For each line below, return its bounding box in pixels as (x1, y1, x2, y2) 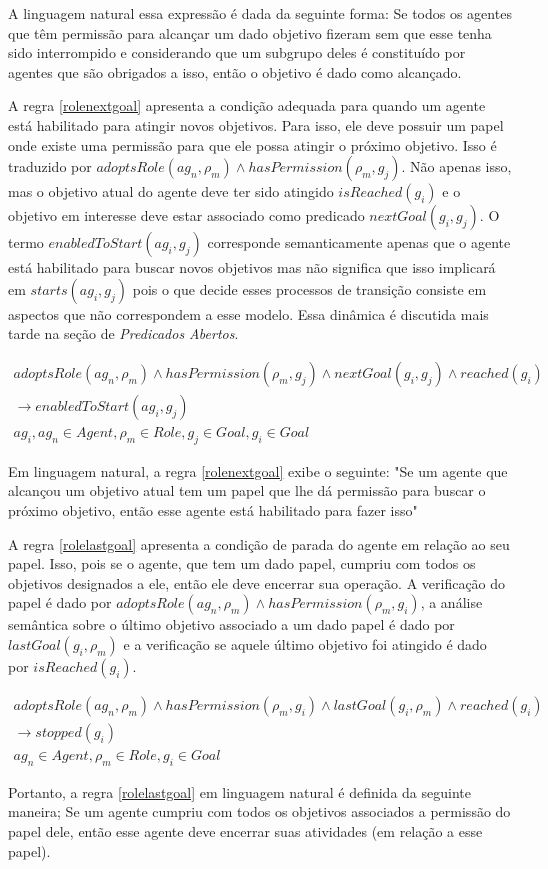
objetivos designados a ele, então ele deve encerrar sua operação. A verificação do (8, 572, 506, 593)
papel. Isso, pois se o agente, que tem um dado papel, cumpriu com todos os (8, 553, 476, 574)
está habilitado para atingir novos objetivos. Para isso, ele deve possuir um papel (8, 114, 504, 135)
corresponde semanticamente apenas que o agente (207, 232, 511, 253)
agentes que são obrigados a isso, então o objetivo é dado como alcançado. (8, 61, 462, 82)
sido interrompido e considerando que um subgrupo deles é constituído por (8, 42, 466, 63)
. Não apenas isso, (401, 156, 512, 177)
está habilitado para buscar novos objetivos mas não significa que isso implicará (8, 257, 496, 278)
